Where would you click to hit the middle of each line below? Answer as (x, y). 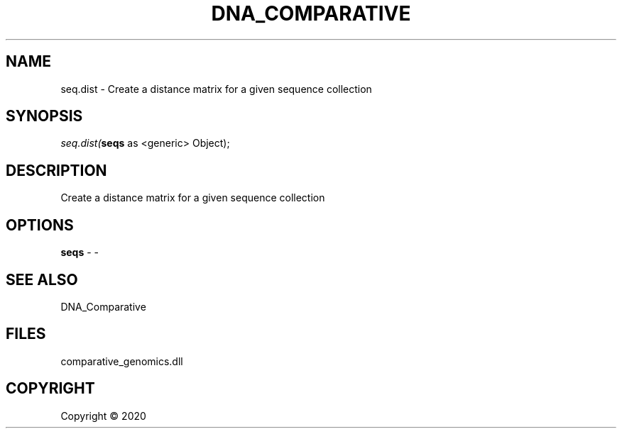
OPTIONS (40, 225)
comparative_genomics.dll (122, 361)
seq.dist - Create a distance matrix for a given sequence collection (216, 89)
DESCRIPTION (56, 170)
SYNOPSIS (44, 116)
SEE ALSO (42, 279)
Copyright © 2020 (103, 416)
